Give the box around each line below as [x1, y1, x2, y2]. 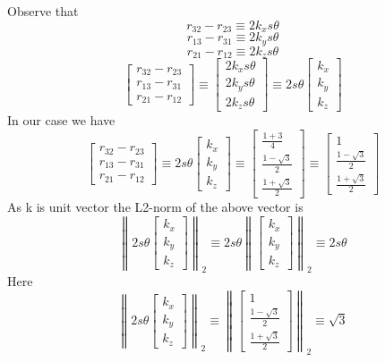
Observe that [7, 2, 79, 20]
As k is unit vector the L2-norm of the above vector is [7, 198, 304, 216]
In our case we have [7, 111, 115, 130]
